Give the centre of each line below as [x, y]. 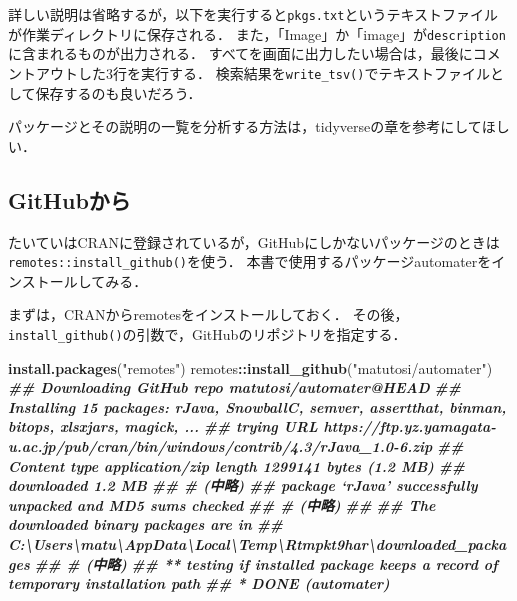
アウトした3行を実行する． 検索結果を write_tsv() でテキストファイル [263, 72]
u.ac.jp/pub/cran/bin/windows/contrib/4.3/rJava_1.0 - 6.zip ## [236, 446]
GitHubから [69, 199]
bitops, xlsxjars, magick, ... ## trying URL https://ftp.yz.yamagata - [252, 426]
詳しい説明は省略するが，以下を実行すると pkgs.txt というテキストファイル [253, 14]
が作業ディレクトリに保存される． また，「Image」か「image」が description [257, 33]
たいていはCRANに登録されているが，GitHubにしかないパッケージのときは [254, 241]
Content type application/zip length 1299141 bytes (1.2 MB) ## [237, 465]
